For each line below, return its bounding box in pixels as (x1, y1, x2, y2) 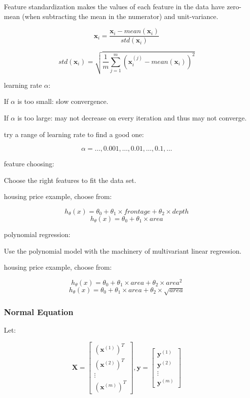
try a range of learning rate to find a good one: (4, 129, 144, 139)
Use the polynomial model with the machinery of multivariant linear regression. (4, 245, 242, 256)
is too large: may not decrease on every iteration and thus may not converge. (17, 112, 247, 122)
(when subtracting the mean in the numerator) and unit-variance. (22, 11, 218, 21)
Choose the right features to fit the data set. (4, 175, 136, 185)
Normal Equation (4, 306, 74, 318)
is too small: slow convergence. (17, 96, 109, 106)
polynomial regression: (4, 229, 71, 239)
